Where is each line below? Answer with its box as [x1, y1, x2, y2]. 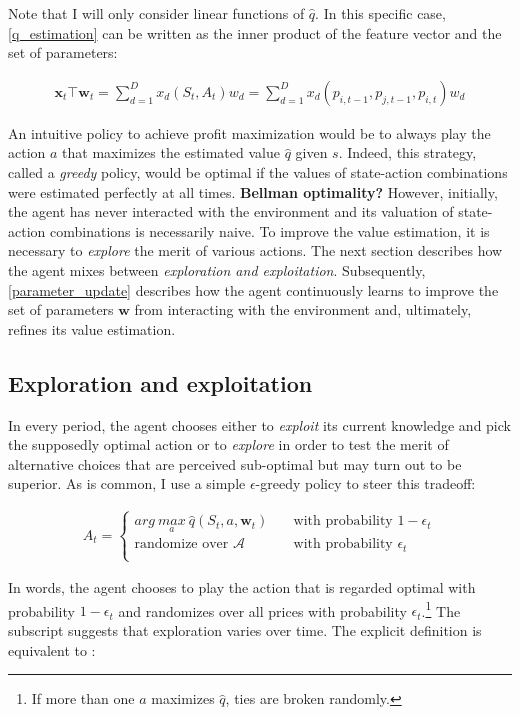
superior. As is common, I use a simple [8, 473, 246, 494]
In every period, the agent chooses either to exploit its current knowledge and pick [8, 414, 511, 435]
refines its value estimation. [8, 318, 176, 339]
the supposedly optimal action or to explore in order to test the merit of [8, 434, 449, 455]
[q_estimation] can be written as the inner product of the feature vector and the [8, 22, 502, 43]
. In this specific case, [315, 3, 446, 23]
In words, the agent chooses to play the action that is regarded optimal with [8, 577, 476, 598]
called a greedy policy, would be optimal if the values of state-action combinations [8, 162, 508, 182]
